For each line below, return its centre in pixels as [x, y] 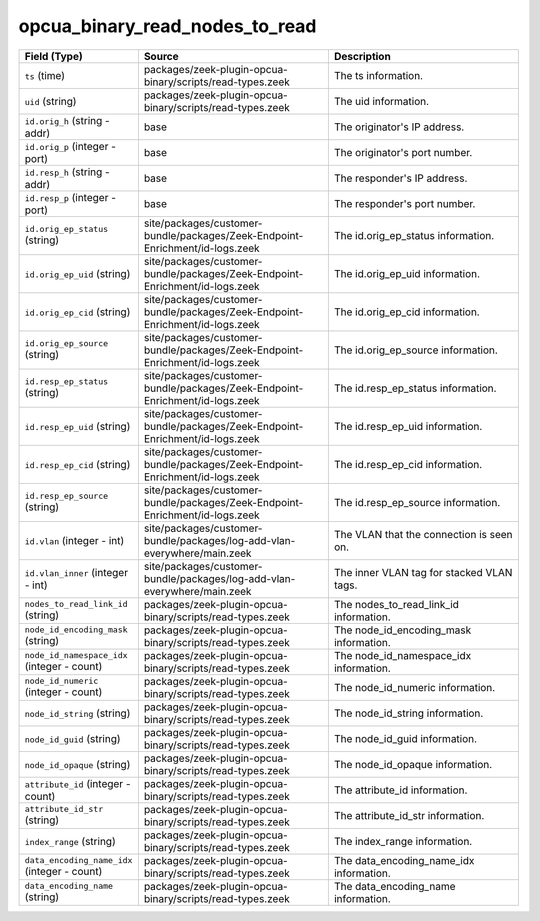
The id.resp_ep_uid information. [408, 426]
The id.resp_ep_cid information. [408, 464]
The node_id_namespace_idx [402, 655]
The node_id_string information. [408, 713]
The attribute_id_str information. [409, 815]
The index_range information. [403, 841]
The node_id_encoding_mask [402, 630]
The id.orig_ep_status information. [414, 235]
